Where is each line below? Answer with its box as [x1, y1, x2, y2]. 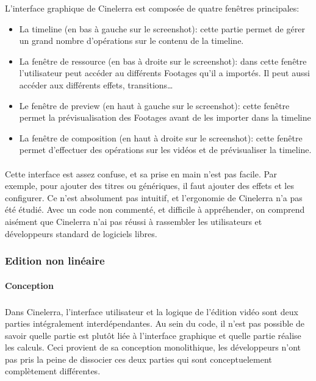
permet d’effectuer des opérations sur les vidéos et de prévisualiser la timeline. [19, 143, 312, 156]
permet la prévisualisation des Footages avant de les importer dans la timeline [19, 111, 311, 124]
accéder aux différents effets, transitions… [19, 78, 173, 91]
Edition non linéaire [5, 253, 105, 268]
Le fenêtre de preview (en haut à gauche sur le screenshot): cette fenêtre [19, 99, 290, 112]
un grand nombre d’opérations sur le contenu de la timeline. [19, 34, 244, 47]
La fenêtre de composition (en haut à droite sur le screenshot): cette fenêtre [19, 131, 303, 144]
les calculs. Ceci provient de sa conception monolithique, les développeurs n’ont [5, 341, 301, 354]
